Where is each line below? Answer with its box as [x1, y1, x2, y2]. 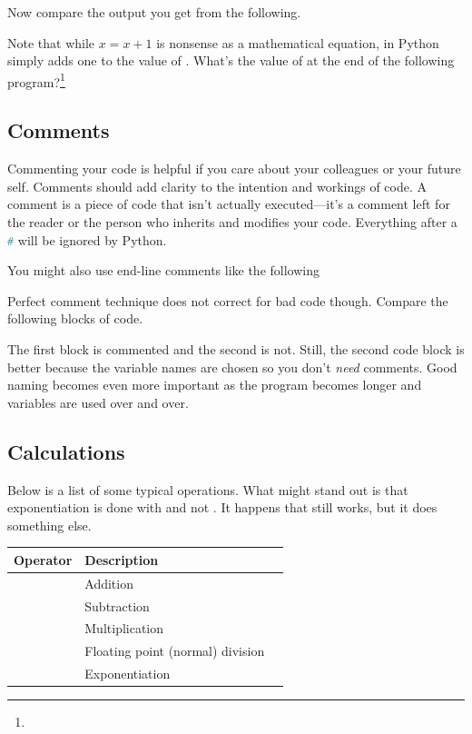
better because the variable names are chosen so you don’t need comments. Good [7, 357, 457, 376]
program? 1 [7, 69, 65, 91]
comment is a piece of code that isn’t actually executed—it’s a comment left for [7, 194, 450, 213]
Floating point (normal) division [84, 641, 265, 660]
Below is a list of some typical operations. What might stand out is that [7, 480, 408, 499]
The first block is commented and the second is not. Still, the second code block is [7, 340, 465, 359]
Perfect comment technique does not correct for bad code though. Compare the [7, 291, 448, 310]
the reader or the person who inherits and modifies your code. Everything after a [7, 213, 457, 232]
